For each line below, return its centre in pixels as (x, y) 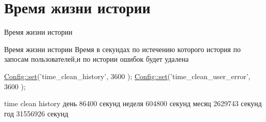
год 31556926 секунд (36, 113)
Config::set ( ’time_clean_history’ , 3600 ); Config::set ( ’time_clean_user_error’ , (127, 76)
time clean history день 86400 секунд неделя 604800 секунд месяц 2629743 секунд (133, 103)
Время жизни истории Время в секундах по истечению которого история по (123, 49)
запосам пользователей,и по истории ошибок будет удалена (96, 59)
